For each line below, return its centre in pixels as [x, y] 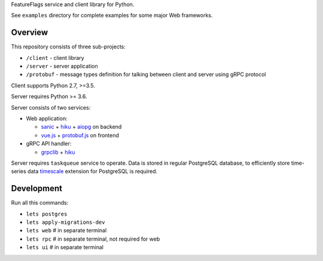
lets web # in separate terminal [66, 230]
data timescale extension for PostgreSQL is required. [92, 171]
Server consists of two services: [51, 107]
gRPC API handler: [49, 144]
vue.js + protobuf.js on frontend [80, 135]
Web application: [47, 119]
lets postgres [47, 214]
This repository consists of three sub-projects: [68, 47]
